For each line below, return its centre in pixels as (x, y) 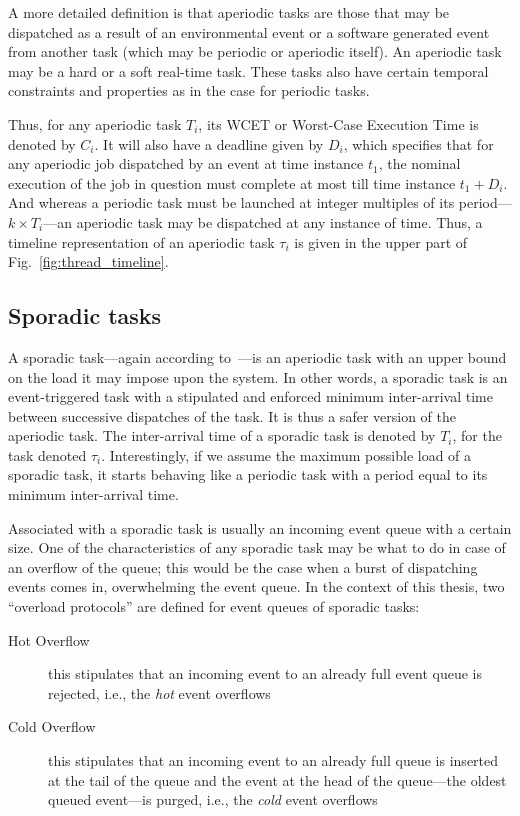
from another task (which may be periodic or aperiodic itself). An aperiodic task (255, 51)
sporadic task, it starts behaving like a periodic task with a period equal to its (248, 474)
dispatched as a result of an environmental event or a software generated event (249, 31)
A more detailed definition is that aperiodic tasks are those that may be (229, 12)
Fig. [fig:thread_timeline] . (88, 261)
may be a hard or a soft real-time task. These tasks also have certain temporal (248, 70)
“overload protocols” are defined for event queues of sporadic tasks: (214, 606)
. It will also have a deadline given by (209, 143)
